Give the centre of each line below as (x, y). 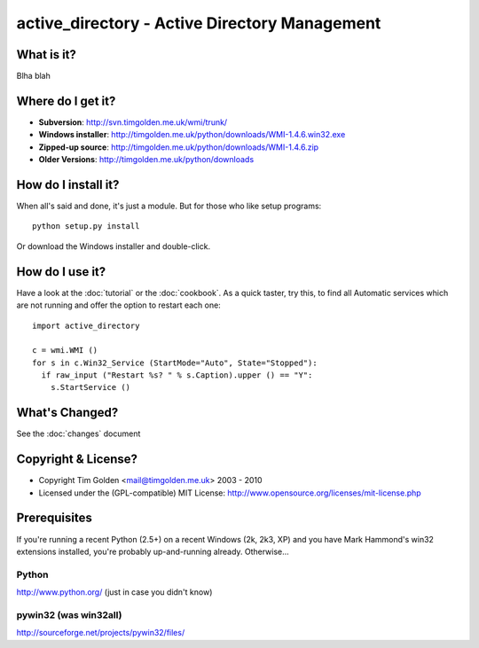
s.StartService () (90, 387)
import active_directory (86, 325)
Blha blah (33, 76)
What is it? (47, 55)
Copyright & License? (77, 460)
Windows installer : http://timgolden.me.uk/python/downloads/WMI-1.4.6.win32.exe (192, 135)
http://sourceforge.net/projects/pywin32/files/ (101, 633)
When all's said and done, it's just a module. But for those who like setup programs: (169, 206)
